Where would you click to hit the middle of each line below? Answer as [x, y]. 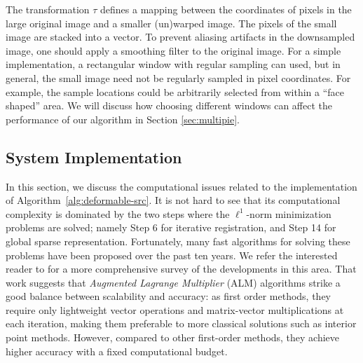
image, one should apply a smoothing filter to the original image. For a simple [173, 50]
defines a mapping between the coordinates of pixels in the [226, 9]
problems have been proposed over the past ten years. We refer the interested [172, 255]
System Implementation [94, 157]
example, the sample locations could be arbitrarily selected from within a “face [175, 91]
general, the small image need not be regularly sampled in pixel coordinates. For [178, 77]
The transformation [48, 9]
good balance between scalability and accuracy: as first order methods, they [169, 296]
